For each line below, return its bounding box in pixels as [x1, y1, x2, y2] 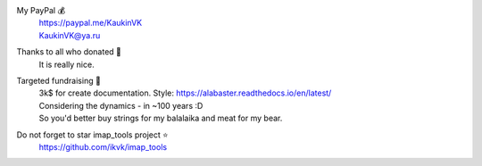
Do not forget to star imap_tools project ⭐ [16, 129, 169, 140]
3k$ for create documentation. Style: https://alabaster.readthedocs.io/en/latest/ [38, 87, 332, 98]
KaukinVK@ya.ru [38, 29, 101, 40]
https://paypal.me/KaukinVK [38, 18, 143, 29]
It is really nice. [38, 59, 95, 70]
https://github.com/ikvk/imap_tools [38, 141, 168, 152]
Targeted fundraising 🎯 [16, 75, 102, 86]
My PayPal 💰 [16, 5, 66, 15]
